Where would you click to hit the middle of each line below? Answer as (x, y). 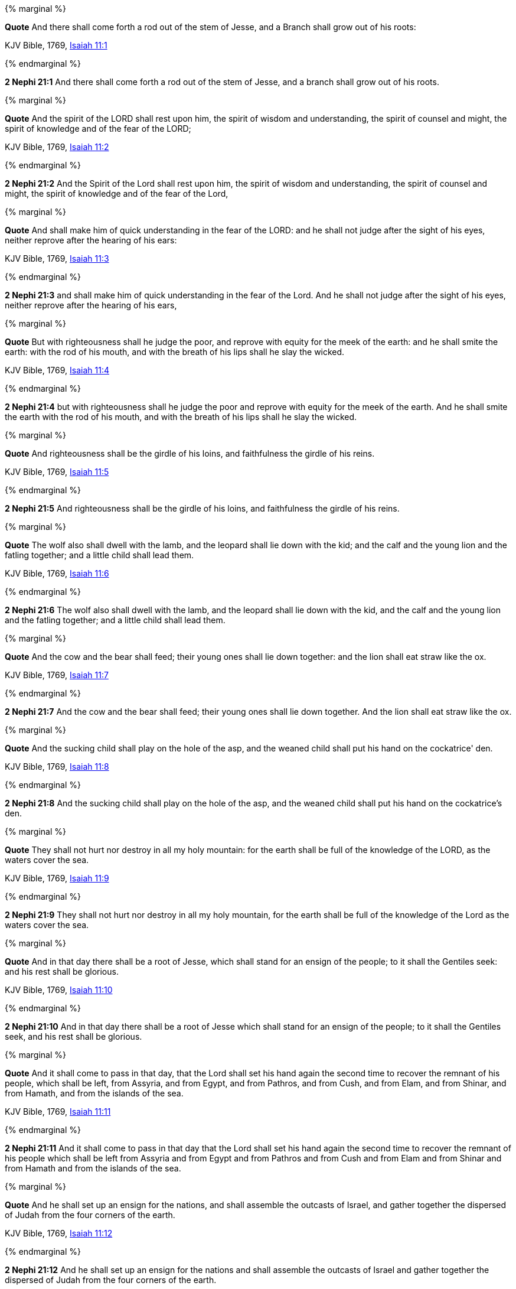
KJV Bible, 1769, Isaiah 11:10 (59, 990)
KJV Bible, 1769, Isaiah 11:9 (57, 878)
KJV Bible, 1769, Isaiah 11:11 (58, 1111)
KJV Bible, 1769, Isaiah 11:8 (57, 766)
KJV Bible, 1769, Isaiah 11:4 (57, 370)
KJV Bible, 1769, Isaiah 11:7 (57, 675)
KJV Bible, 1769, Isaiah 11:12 (59, 1233)
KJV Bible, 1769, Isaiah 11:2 (57, 147)
